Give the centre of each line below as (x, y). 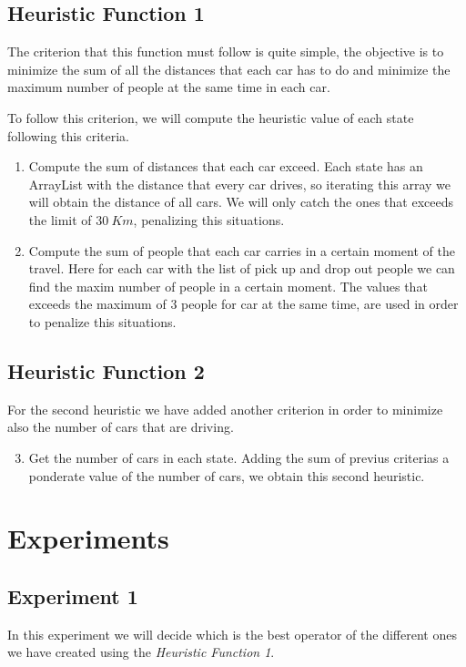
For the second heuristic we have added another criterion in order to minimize (225, 409)
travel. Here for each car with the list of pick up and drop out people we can (242, 268)
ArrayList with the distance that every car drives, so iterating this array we (240, 184)
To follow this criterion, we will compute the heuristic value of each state (211, 117)
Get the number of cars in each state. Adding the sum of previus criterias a (239, 457)
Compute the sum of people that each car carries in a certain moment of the (242, 250)
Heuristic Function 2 (106, 370)
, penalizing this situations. (209, 219)
